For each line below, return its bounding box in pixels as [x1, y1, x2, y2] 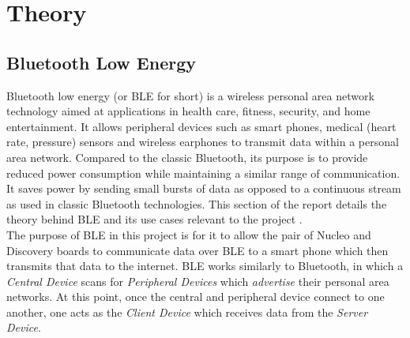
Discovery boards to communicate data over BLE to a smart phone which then [6, 242, 389, 258]
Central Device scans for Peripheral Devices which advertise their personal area [6, 272, 389, 289]
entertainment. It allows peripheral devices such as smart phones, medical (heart [6, 118, 397, 134]
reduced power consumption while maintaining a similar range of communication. [6, 164, 401, 181]
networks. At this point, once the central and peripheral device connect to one [6, 288, 385, 305]
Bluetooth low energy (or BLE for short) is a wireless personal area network [6, 87, 374, 103]
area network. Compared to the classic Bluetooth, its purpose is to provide [6, 148, 368, 165]
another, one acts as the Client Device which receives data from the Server [6, 303, 368, 320]
